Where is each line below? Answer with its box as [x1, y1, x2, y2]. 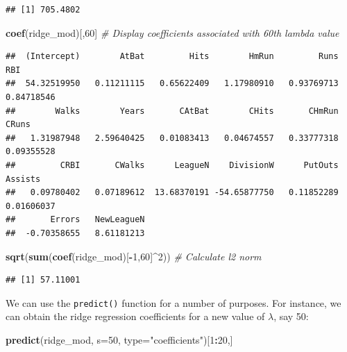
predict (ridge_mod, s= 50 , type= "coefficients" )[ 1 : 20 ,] [6, 332, 233, 346]
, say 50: [273, 309, 309, 324]
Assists [6, 174, 41, 184]
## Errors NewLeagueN [6, 215, 145, 225]
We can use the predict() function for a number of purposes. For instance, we [6, 295, 341, 310]
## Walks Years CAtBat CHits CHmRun [6, 106, 339, 116]
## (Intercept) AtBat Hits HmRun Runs [6, 51, 339, 62]
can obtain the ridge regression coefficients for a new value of [6, 309, 265, 324]
